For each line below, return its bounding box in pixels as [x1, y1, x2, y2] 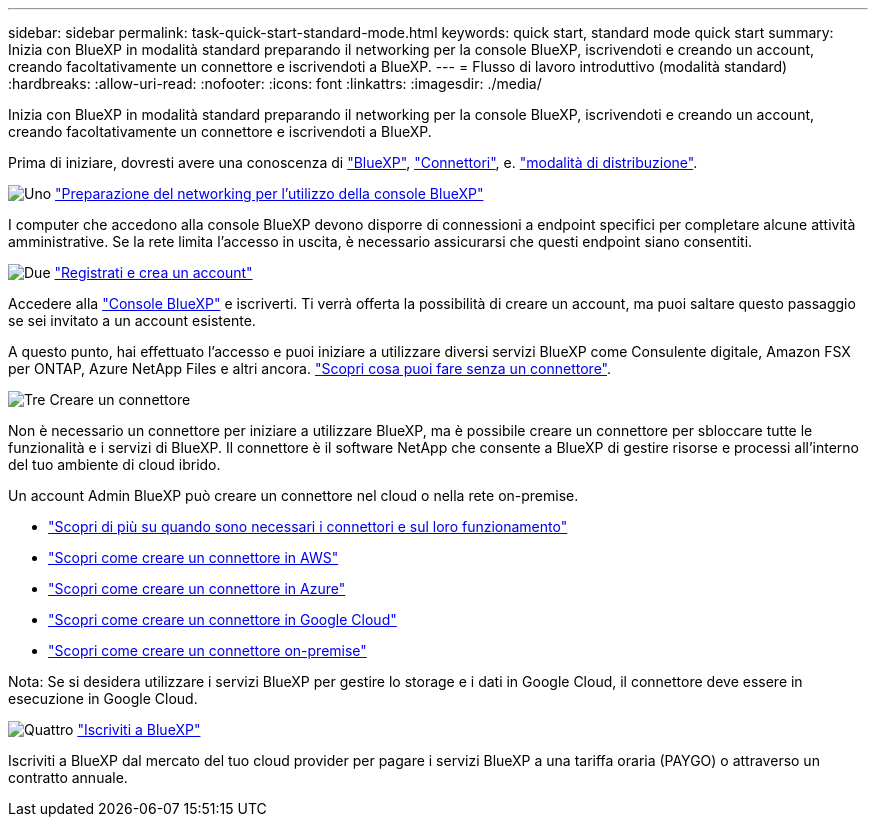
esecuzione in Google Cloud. [8, 690, 198, 707]
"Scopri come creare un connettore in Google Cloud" [48, 611, 397, 628]
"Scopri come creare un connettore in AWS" [48, 549, 339, 566]
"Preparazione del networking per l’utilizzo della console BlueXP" [55, 185, 484, 202]
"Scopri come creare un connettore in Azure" [48, 580, 346, 597]
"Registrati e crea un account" [54, 264, 253, 281]
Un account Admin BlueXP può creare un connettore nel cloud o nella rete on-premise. [8, 487, 579, 504]
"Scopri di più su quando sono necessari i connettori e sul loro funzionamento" [48, 518, 568, 535]
